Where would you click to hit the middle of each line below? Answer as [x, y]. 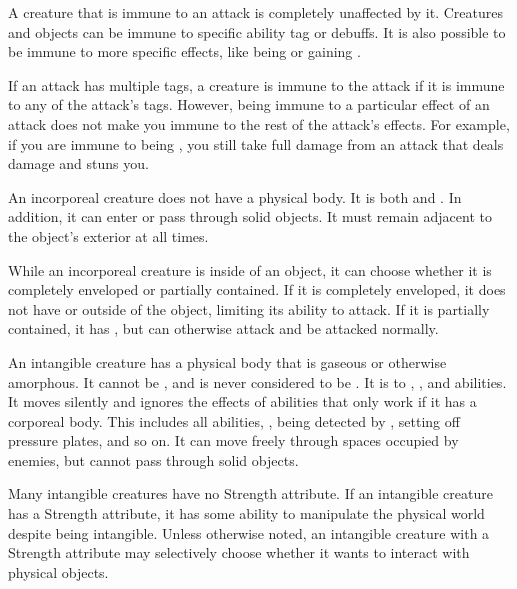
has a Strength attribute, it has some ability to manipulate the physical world [246, 513]
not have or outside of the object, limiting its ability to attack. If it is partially [249, 308]
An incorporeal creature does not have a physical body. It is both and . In [235, 196]
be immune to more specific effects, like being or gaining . [184, 51]
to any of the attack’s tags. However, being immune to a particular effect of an [249, 104]
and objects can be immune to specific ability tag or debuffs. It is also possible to [257, 31]
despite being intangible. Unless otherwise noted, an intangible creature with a [249, 532]
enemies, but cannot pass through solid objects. [153, 459]
